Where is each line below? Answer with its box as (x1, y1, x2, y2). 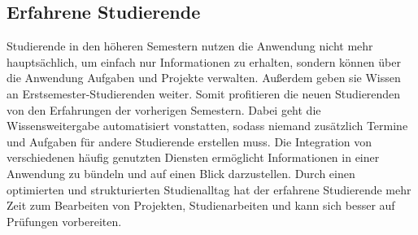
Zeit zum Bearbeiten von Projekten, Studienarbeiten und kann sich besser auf (7, 197, 395, 214)
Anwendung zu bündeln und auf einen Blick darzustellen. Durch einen (7, 164, 355, 181)
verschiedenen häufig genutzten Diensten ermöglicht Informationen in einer (7, 149, 380, 166)
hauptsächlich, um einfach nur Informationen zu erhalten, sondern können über (7, 53, 401, 70)
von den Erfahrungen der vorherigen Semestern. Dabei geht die (7, 101, 321, 118)
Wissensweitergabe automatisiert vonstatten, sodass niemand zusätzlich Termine (7, 117, 408, 134)
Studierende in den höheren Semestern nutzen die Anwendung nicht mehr (7, 37, 373, 54)
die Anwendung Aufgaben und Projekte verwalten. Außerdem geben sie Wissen (7, 69, 401, 86)
